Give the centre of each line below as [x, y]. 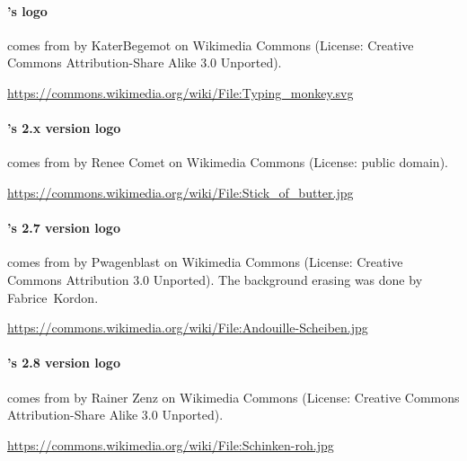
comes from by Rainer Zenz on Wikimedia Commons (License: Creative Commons [233, 397]
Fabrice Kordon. [53, 297]
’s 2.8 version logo [64, 363]
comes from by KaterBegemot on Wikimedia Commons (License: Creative [211, 44]
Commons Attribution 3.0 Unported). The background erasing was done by [215, 279]
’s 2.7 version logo [64, 228]
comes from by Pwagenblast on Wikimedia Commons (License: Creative [205, 262]
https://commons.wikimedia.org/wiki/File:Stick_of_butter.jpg [181, 192]
